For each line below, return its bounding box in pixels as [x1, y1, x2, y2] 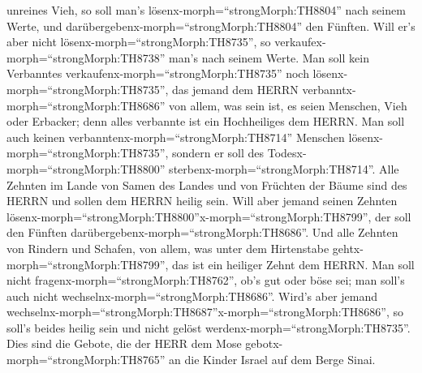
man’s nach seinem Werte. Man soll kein [169, 49, 369, 66]
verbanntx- [302, 80, 356, 97]
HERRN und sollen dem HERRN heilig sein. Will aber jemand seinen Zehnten [6, 192, 398, 209]
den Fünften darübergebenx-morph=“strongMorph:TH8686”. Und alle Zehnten [6, 224, 398, 241]
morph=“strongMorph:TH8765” [6, 351, 166, 368]
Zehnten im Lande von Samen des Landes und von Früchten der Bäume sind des [6, 176, 407, 193]
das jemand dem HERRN [172, 80, 299, 97]
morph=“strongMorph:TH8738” [6, 49, 166, 66]
